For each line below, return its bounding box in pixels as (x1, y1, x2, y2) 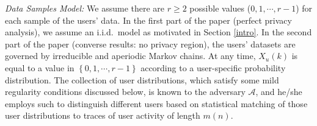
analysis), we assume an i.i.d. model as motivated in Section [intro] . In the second (5, 26, 312, 38)
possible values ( (189, 2, 251, 14)
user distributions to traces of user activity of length (5, 109, 200, 122)
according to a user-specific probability (140, 61, 286, 74)
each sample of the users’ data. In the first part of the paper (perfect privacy (5, 13, 292, 26)
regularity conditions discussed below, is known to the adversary (5, 85, 246, 98)
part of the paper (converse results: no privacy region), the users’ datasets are (5, 37, 296, 50)
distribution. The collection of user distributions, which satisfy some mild (5, 73, 279, 86)
